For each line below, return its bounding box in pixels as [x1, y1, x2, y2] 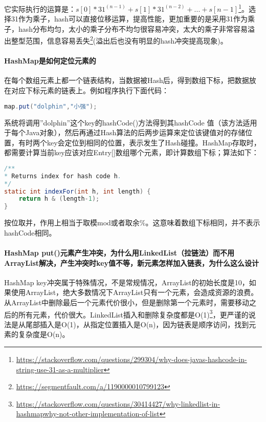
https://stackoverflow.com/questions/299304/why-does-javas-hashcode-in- [16, 353, 247, 364]
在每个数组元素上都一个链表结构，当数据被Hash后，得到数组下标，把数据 [4, 75, 249, 86]
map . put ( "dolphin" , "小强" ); [4, 102, 97, 110]
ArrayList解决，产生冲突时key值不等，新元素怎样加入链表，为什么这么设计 [4, 257, 259, 268]
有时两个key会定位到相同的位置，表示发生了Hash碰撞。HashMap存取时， [18, 137, 261, 147]
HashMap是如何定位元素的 [4, 55, 96, 66]
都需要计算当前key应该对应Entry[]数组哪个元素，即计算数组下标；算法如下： [4, 147, 259, 158]
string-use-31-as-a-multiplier [16, 364, 104, 374]
